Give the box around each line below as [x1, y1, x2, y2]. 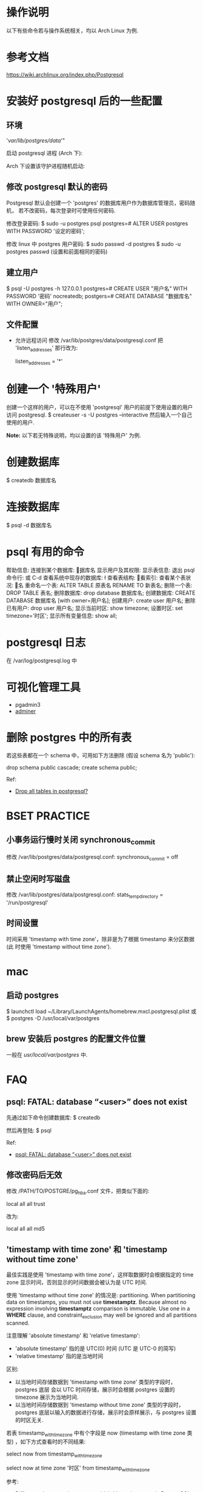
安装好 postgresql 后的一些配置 [6, 94, 162, 108]
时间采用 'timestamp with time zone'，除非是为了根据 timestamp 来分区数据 [6, 935, 195, 942]
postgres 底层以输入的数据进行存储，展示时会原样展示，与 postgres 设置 [15, 1409, 197, 1416]
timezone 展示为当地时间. [15, 1393, 79, 1401]
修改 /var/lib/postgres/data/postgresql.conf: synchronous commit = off [6, 853, 179, 862]
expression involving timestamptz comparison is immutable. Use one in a [6, 1305, 190, 1312]
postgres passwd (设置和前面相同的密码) [6, 248, 108, 255]
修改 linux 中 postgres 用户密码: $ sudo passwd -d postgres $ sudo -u [6, 240, 181, 247]
